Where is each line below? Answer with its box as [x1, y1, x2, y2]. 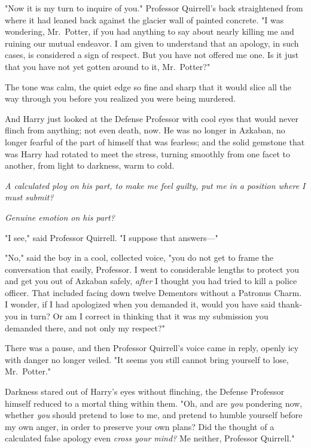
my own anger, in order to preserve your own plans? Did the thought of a [5, 420, 275, 432]
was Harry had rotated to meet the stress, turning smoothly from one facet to [5, 147, 290, 160]
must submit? [5, 191, 54, 203]
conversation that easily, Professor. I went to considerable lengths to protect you [5, 263, 299, 275]
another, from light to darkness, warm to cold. [5, 159, 175, 172]
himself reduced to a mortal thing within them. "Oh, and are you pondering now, [5, 397, 303, 409]
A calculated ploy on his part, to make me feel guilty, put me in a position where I [5, 179, 306, 191]
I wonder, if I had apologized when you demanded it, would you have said [5, 298, 276, 310]
